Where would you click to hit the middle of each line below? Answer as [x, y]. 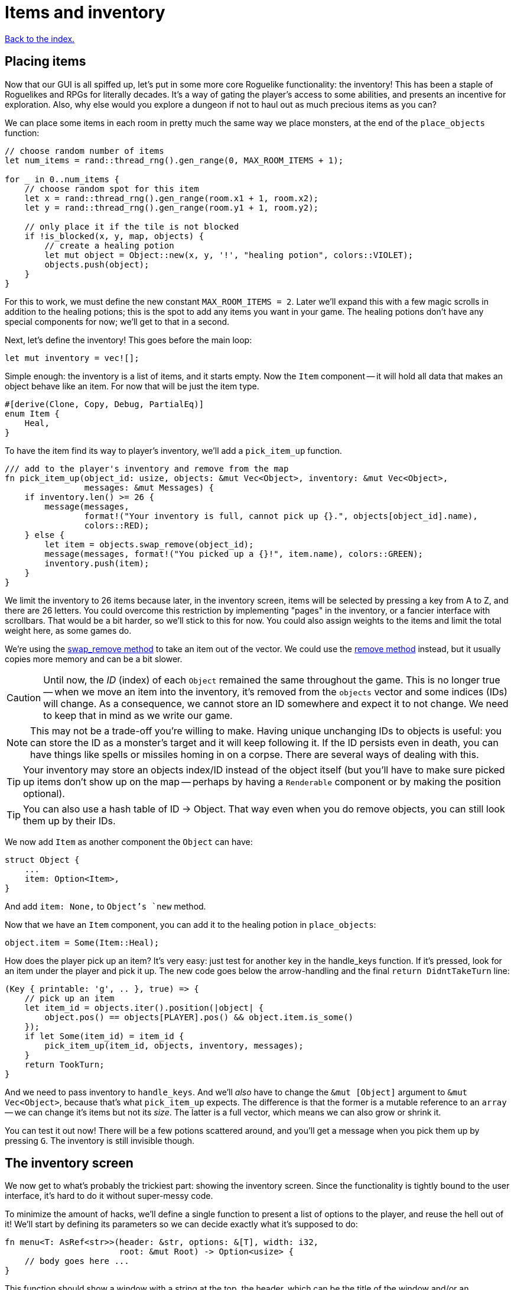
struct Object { [42, 860]
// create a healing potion [109, 245]
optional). [44, 793]
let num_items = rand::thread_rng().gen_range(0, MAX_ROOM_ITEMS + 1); [174, 160]
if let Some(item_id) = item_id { [104, 1036]
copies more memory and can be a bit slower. [94, 659]
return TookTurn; [64, 1064]
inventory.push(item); [97, 563]
